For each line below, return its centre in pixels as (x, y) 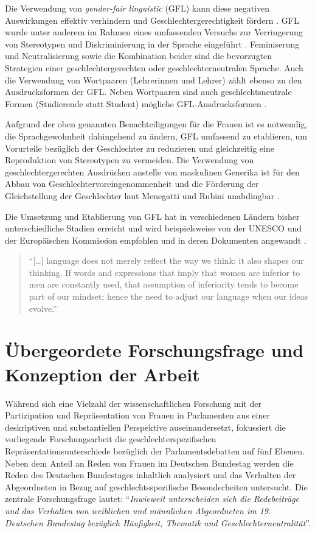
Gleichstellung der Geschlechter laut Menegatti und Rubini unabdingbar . (142, 195)
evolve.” (43, 308)
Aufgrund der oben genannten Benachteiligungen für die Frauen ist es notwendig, (156, 124)
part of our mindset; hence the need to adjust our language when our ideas (168, 296)
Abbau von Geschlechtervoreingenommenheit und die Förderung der (132, 184)
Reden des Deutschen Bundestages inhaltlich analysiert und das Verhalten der (151, 475)
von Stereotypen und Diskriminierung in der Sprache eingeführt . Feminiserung (152, 44)
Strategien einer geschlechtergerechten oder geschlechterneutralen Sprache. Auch (154, 67)
